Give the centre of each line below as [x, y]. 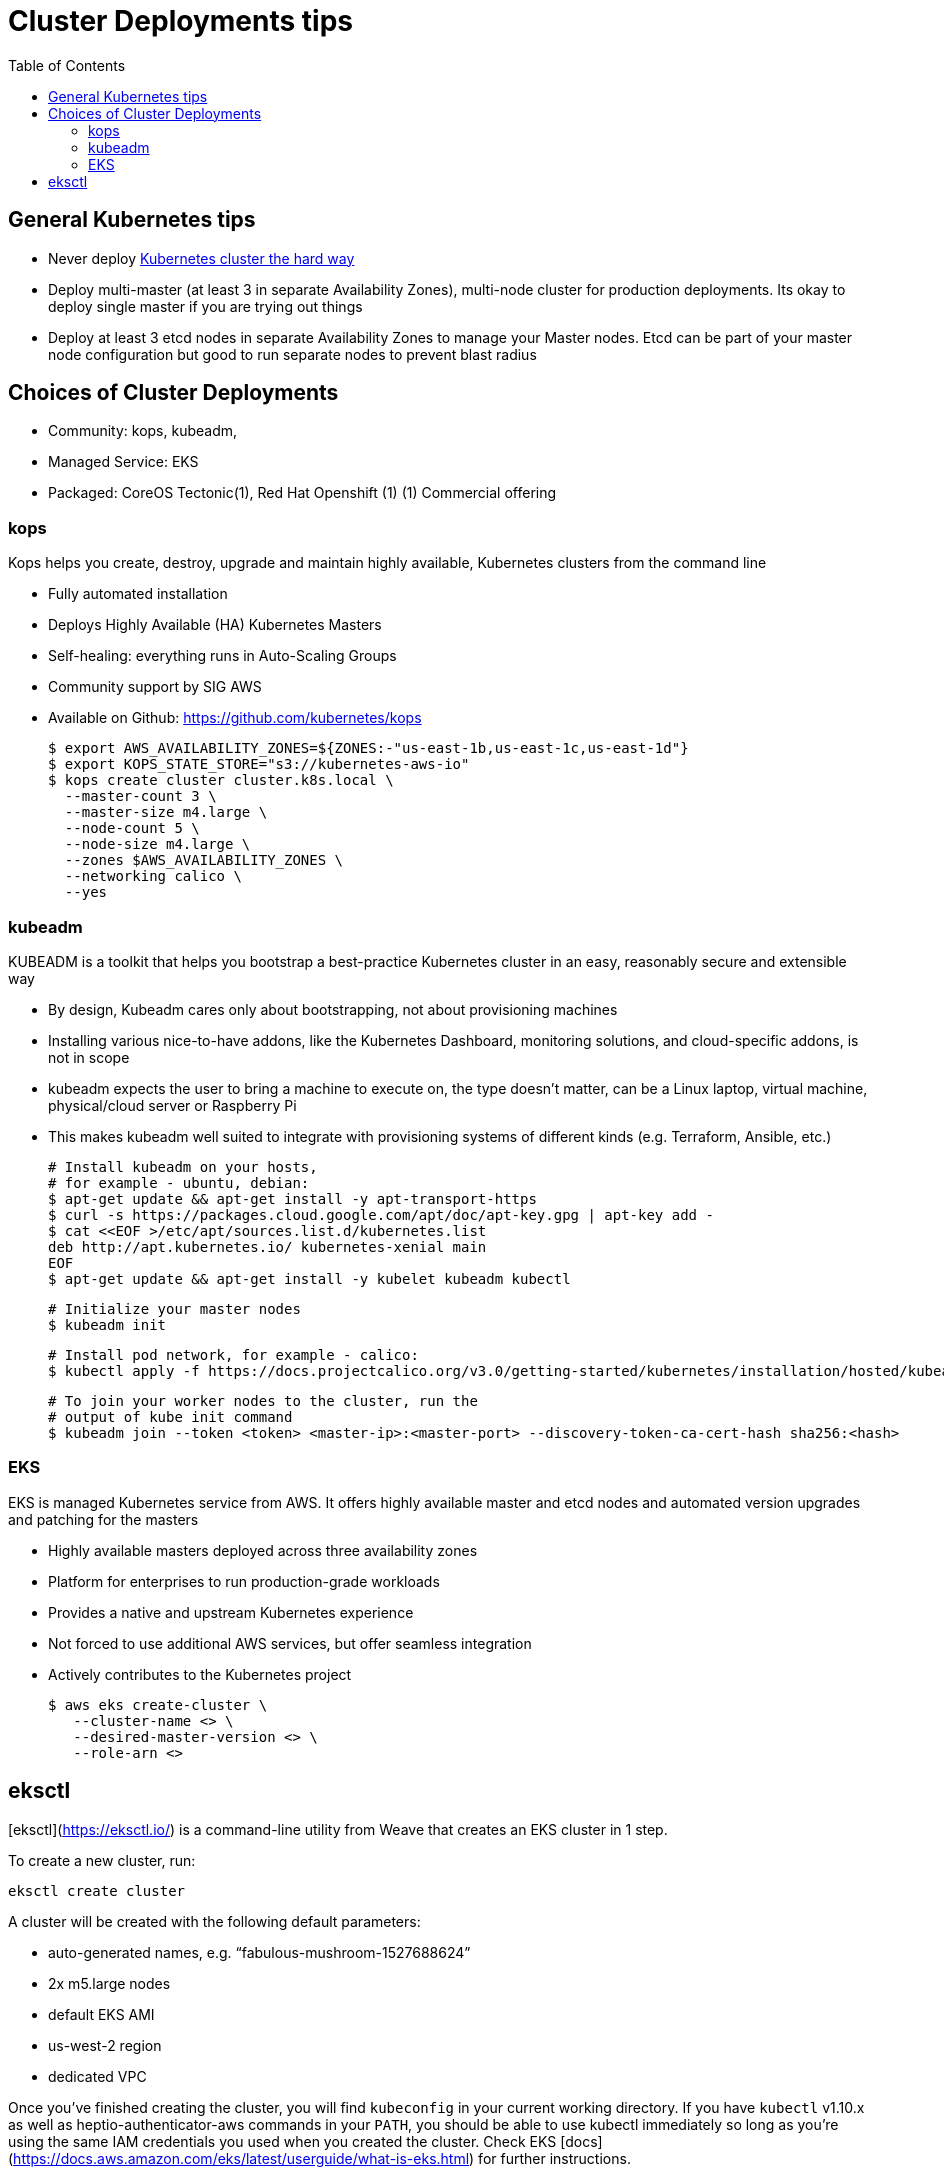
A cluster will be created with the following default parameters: [214, 1921]
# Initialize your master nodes [174, 1308]
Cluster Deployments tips [180, 21]
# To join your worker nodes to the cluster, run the [263, 1400]
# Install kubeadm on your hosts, [183, 1166]
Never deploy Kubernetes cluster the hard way [201, 258]
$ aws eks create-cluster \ [158, 1704]
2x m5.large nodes [109, 1983]
